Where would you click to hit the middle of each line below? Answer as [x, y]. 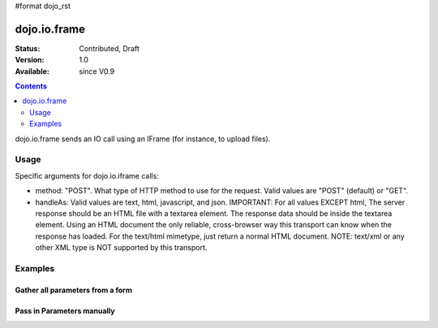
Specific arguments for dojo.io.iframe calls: [87, 175]
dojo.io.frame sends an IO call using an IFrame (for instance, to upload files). [143, 139]
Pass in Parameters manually [65, 311]
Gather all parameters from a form [74, 290]
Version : [30, 60]
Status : [28, 48]
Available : [32, 71]
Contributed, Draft [109, 48]
